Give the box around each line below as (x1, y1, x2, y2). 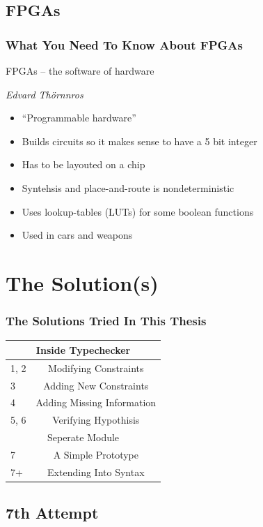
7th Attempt (6, 502, 99, 524)
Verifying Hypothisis (52, 413, 140, 427)
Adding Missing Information (35, 395, 157, 410)
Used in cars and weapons (22, 228, 133, 242)
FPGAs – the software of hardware (6, 64, 154, 77)
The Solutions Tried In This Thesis (6, 312, 207, 329)
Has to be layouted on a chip (22, 157, 145, 172)
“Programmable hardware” (22, 110, 136, 125)
